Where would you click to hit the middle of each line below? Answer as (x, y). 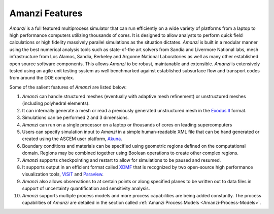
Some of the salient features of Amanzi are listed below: (68, 87)
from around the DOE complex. (42, 78)
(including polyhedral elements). (56, 103)
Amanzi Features (46, 13)
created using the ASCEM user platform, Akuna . (72, 139)
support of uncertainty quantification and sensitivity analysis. (86, 188)
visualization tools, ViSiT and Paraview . (63, 174)
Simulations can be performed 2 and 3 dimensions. (76, 118)
